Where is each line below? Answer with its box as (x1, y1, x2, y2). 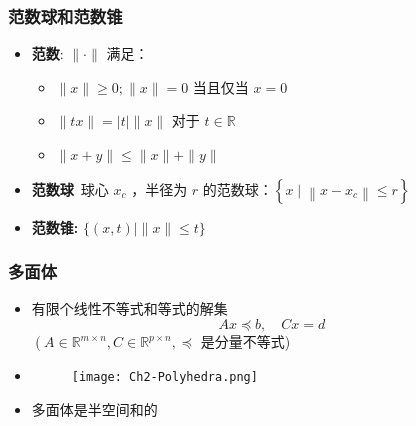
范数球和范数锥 (8, 3, 123, 28)
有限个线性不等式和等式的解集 (31, 298, 228, 319)
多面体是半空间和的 (31, 398, 158, 419)
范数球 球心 (31, 178, 109, 199)
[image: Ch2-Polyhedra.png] (71, 370, 258, 384)
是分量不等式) (200, 331, 291, 351)
